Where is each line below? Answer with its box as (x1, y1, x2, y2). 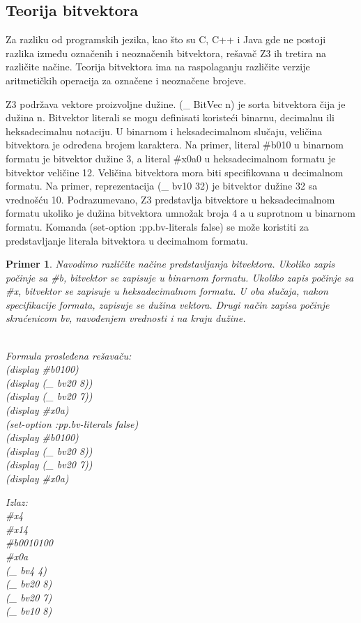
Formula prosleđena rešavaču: (6, 348, 132, 362)
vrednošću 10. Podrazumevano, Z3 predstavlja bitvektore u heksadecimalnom (6, 192, 335, 206)
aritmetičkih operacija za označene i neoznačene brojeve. (6, 72, 247, 87)
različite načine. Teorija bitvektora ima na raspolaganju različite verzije (6, 59, 310, 74)
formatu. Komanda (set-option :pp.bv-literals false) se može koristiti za (6, 219, 309, 233)
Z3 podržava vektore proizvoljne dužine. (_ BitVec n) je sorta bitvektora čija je (6, 96, 346, 111)
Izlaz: (6, 494, 28, 509)
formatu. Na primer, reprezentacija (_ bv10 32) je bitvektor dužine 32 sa (6, 178, 318, 193)
